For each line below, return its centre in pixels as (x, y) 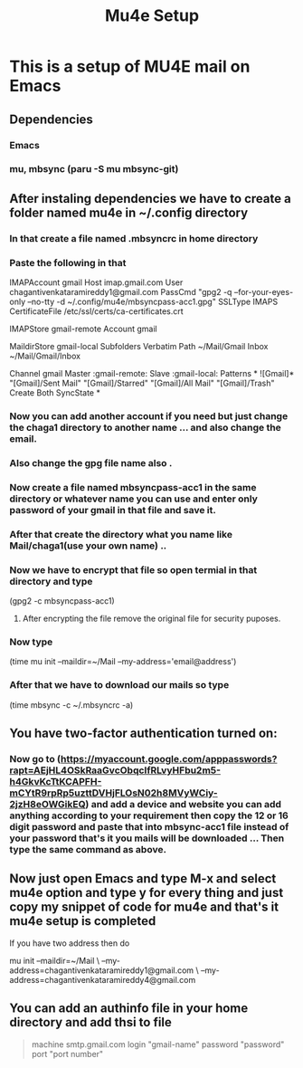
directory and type (51, 581)
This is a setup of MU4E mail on (130, 67)
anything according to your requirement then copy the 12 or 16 (149, 815)
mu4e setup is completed (83, 921)
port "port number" (67, 1054)
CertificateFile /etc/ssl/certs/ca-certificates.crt (96, 311)
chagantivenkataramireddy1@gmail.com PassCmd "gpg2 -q (121, 292)
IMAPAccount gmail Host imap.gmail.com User (96, 282)
